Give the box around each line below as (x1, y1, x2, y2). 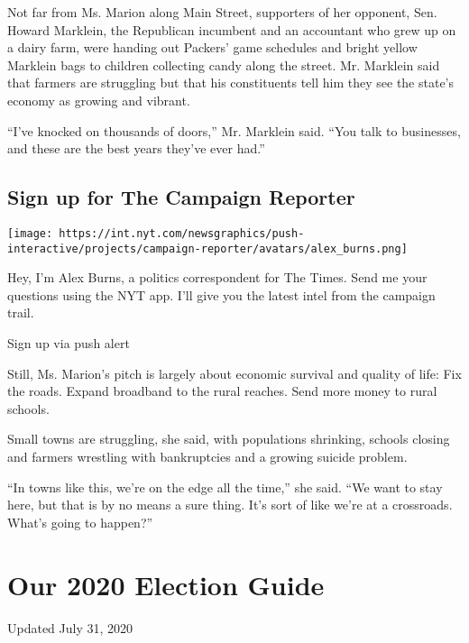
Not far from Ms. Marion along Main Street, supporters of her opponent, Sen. (7, 3, 437, 21)
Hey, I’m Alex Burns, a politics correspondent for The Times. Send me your (7, 268, 428, 287)
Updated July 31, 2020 (7, 618, 133, 637)
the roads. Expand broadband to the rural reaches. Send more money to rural (7, 381, 437, 400)
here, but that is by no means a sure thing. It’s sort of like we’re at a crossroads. (7, 495, 453, 514)
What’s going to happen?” (7, 512, 153, 531)
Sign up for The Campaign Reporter (7, 183, 355, 211)
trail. (7, 303, 34, 322)
